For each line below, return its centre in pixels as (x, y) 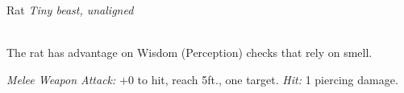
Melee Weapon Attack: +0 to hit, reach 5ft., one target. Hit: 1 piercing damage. (202, 79)
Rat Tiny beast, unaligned (70, 10)
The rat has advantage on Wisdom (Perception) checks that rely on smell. (190, 53)
